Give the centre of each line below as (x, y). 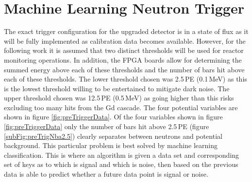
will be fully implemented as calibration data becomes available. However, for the (125, 41)
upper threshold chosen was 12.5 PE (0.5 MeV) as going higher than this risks (119, 98)
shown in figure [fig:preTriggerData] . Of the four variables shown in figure (113, 117)
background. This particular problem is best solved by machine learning (111, 145)
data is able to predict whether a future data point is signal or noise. (106, 174)
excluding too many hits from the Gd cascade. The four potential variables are (121, 107)
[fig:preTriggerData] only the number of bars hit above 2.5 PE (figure (107, 126)
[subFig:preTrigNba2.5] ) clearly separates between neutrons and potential (113, 136)
